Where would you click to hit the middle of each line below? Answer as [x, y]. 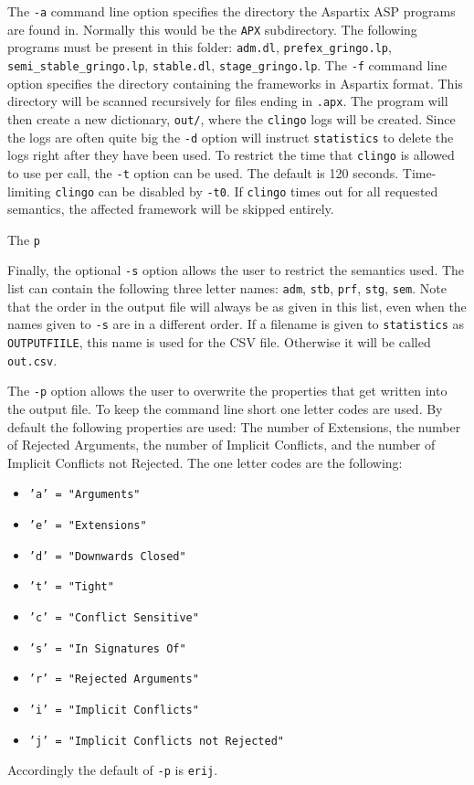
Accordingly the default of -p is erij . [113, 770]
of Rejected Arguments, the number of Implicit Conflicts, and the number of [221, 445]
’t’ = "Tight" [71, 587]
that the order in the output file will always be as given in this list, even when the [237, 306]
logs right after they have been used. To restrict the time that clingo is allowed [231, 155]
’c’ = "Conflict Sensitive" [114, 617]
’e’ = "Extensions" [88, 525]
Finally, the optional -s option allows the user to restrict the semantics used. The [236, 270]
